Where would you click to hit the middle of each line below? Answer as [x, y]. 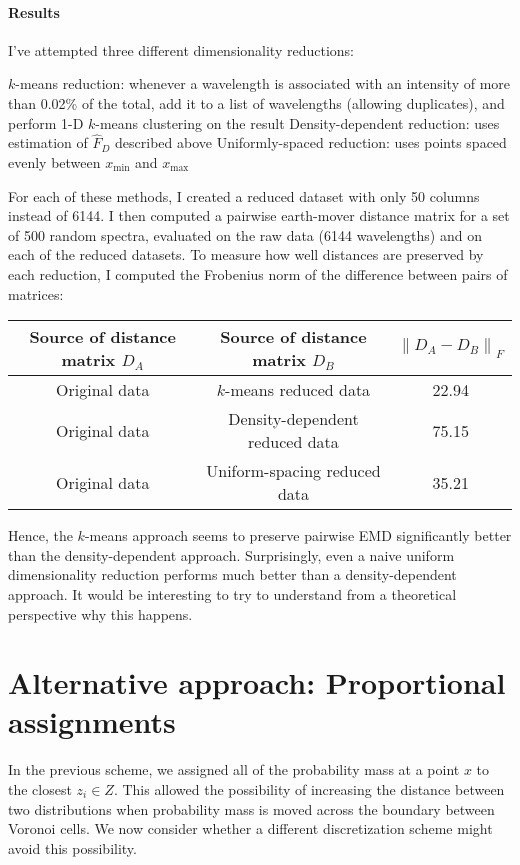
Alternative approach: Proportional [257, 682]
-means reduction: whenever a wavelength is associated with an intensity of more [263, 83]
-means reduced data [298, 390]
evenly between [54, 161]
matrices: [36, 293]
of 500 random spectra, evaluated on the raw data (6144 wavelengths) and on [245, 234]
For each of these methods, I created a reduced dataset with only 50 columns [244, 195]
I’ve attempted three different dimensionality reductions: [181, 49]
